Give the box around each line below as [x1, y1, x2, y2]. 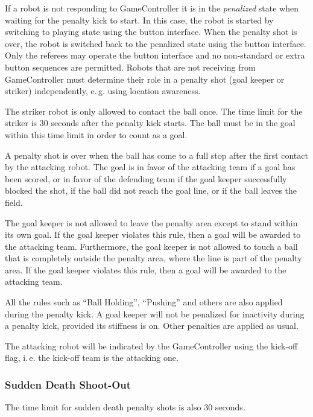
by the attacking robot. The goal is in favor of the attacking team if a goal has [5, 161, 296, 173]
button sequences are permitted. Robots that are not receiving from [5, 60, 256, 73]
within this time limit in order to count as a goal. [5, 128, 188, 141]
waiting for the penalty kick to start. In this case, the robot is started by [5, 13, 274, 26]
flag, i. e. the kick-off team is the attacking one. [5, 351, 179, 364]
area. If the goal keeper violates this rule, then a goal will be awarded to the [5, 263, 286, 276]
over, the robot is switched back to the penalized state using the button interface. [5, 37, 306, 49]
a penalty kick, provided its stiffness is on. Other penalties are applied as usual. [5, 319, 299, 332]
